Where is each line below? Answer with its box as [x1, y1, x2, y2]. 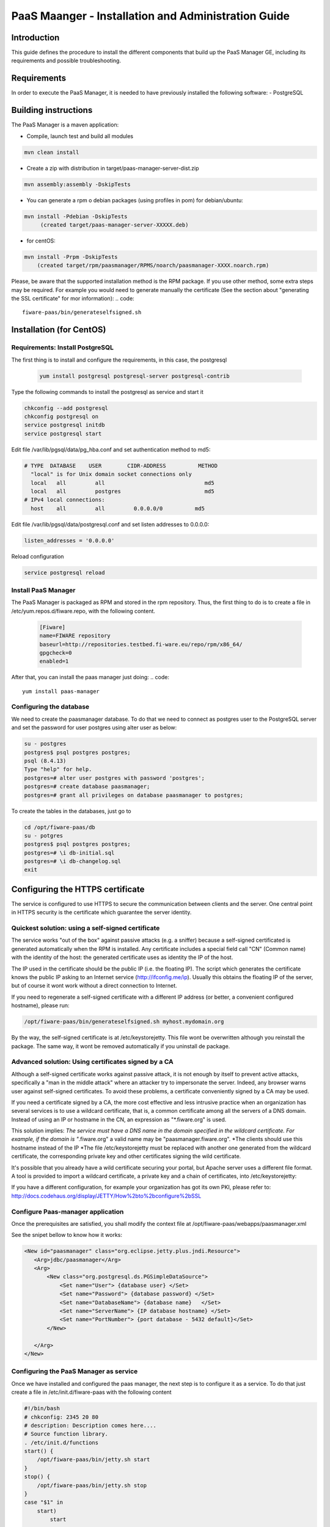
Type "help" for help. [24, 766, 92, 773]
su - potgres [24, 832, 64, 839]
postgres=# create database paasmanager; [24, 783, 150, 790]
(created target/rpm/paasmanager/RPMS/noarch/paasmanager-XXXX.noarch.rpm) [37, 262, 269, 269]
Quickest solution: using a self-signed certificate [11, 924, 160, 933]
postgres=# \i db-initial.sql [24, 849, 115, 856]
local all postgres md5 [31, 487, 215, 495]
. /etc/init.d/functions [24, 1439, 99, 1446]
